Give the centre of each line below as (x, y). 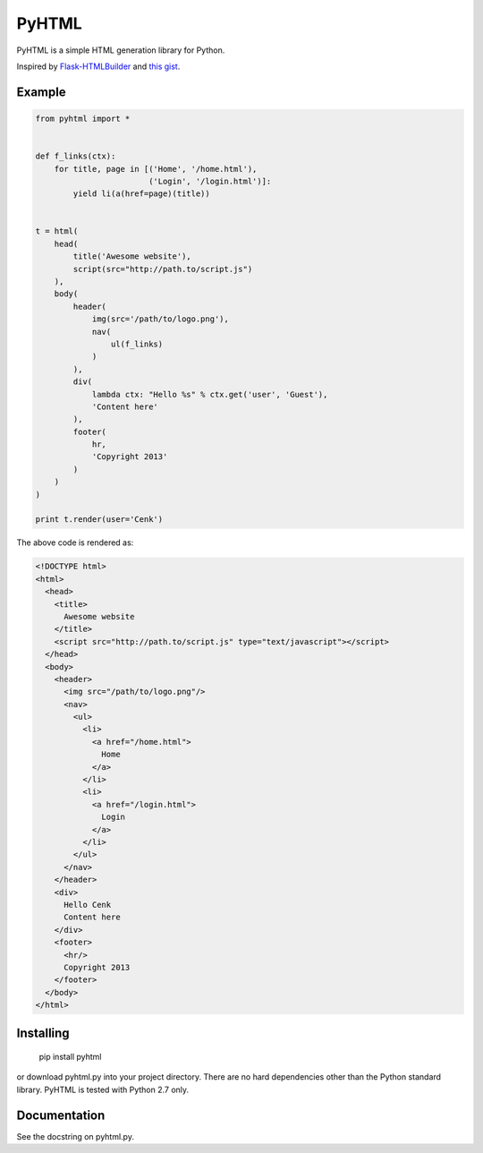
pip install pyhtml (70, 1057)
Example (41, 92)
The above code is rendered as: (75, 542)
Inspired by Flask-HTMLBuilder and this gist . (98, 66)
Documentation (61, 1115)
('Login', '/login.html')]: (210, 181)
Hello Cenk (88, 905)
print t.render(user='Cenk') (99, 520)
